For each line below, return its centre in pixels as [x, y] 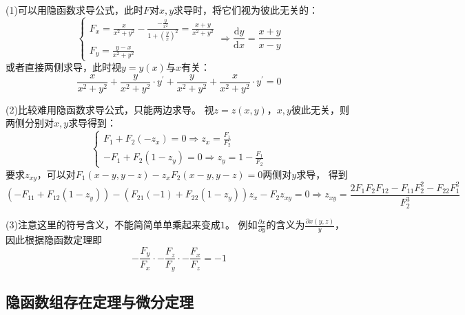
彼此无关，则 [320, 109]
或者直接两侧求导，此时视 [63, 67]
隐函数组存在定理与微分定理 [100, 302]
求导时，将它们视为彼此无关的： [246, 10]
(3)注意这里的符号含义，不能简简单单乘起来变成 [113, 224]
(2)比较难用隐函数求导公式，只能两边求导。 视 [110, 109]
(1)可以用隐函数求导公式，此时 [74, 10]
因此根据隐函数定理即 [54, 240]
